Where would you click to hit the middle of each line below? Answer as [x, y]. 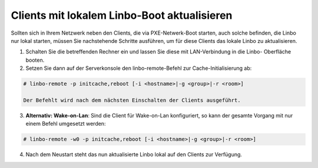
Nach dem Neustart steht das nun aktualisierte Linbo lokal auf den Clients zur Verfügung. [134, 154]
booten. [35, 60]
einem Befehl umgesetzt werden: [66, 124]
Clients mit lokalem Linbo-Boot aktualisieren [122, 15]
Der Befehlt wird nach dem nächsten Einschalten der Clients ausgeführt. [132, 100]
